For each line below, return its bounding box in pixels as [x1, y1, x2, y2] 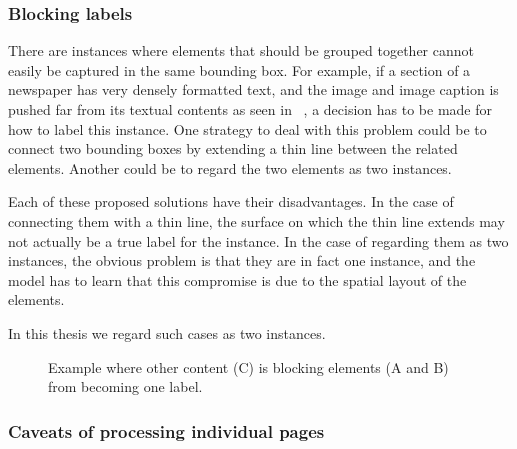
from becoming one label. [48, 376, 203, 397]
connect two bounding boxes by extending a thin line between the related [8, 138, 458, 159]
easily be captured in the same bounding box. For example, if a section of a [8, 59, 471, 80]
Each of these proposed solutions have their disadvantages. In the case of [8, 191, 454, 212]
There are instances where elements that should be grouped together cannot [8, 40, 474, 61]
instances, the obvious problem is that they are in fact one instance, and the [8, 250, 476, 271]
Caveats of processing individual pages [8, 418, 325, 443]
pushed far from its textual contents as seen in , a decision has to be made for [8, 99, 493, 119]
